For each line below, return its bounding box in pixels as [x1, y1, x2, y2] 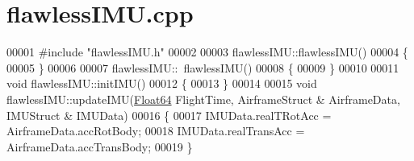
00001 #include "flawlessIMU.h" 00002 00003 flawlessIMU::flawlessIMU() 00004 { [6, 43, 408, 60]
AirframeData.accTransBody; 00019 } [6, 138, 193, 155]
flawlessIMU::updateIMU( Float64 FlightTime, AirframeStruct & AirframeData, [6, 90, 400, 107]
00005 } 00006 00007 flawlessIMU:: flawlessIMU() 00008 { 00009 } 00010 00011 [6, 59, 399, 76]
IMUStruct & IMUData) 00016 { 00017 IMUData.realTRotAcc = [6, 106, 332, 123]
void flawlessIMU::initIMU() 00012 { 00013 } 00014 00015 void [6, 75, 317, 92]
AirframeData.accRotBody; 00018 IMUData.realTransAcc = [6, 122, 305, 139]
